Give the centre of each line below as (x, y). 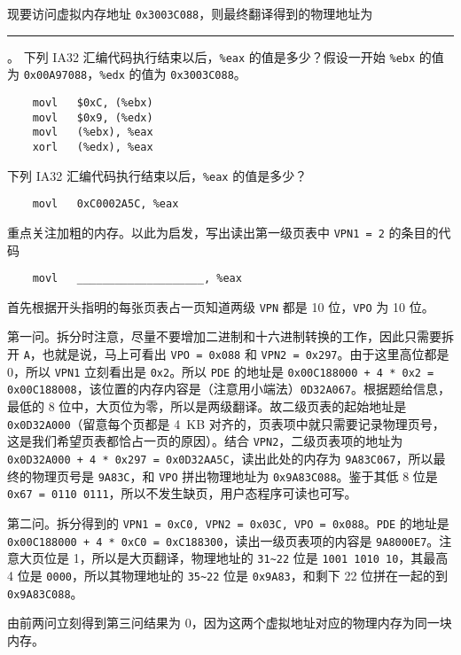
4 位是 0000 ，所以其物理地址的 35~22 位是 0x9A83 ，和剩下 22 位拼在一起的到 (228, 575)
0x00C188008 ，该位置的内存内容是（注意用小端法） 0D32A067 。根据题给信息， (229, 389)
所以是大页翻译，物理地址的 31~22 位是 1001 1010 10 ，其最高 (270, 558)
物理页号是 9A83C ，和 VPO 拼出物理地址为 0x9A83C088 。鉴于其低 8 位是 (234, 476)
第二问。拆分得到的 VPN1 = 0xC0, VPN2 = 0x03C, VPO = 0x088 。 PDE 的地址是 (228, 522)
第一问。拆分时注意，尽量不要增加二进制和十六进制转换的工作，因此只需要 (224, 336)
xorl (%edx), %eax (93, 147)
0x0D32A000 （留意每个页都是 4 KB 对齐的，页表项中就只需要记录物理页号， (226, 423)
